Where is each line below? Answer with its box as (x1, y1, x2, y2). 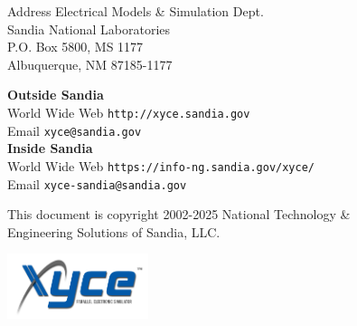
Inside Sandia (7, 139, 93, 158)
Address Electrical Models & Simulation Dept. (7, 2, 264, 20)
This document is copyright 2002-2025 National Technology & (7, 205, 351, 224)
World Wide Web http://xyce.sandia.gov (7, 102, 250, 121)
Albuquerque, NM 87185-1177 (7, 54, 173, 73)
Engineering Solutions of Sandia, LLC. (7, 222, 221, 241)
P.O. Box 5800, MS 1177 (7, 37, 144, 56)
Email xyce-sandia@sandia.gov (7, 174, 187, 193)
